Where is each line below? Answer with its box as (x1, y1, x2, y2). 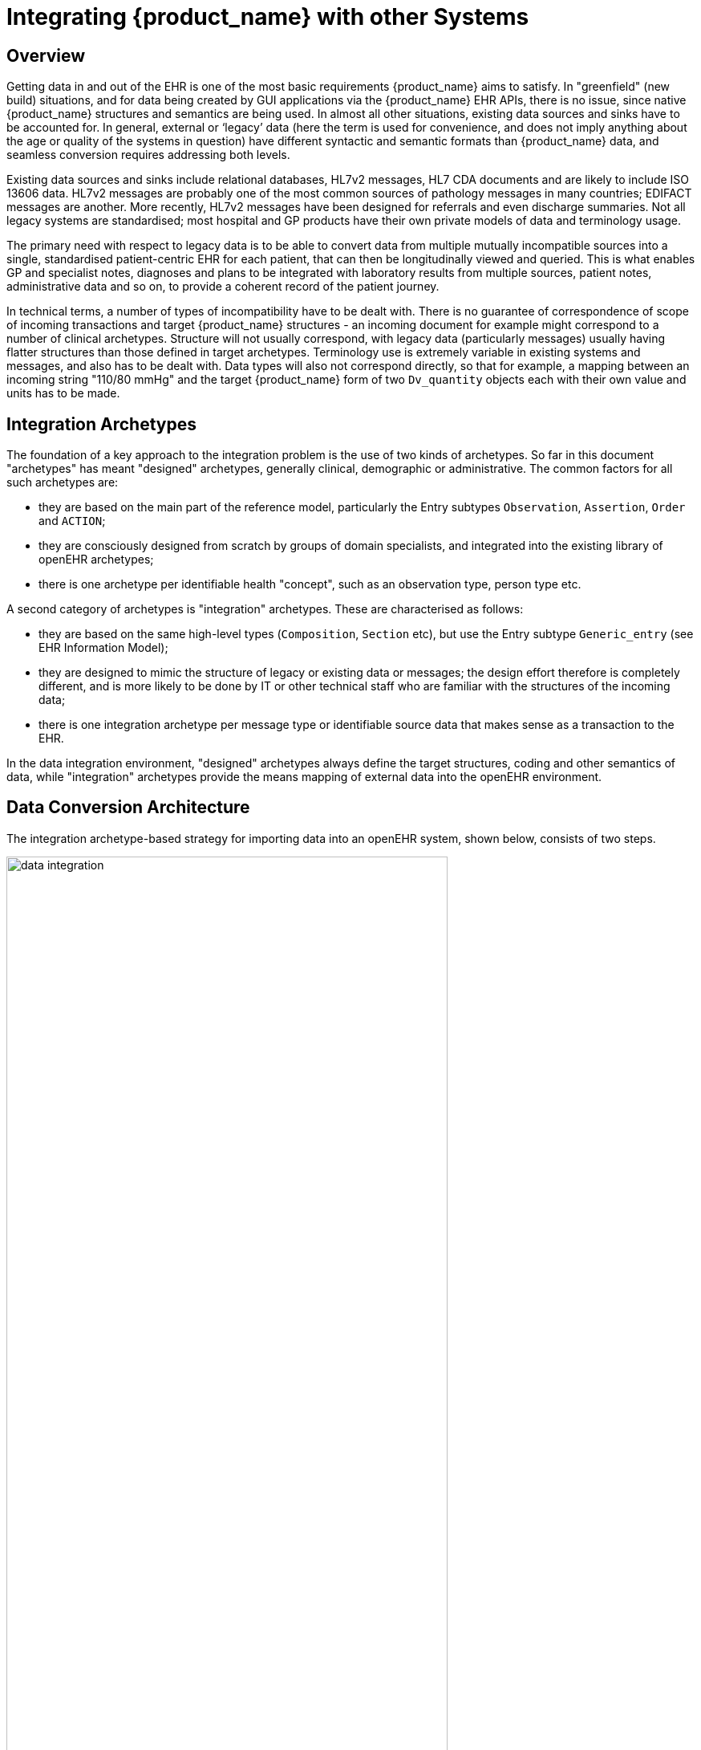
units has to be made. (6, 386, 120, 401)
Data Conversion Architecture (6, 797, 250, 818)
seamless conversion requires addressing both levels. (6, 148, 290, 162)
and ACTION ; (38, 514, 106, 528)
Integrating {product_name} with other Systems (6, 3, 529, 31)
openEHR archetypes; (38, 552, 154, 567)
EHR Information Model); (38, 641, 168, 655)
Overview (6, 45, 86, 66)
